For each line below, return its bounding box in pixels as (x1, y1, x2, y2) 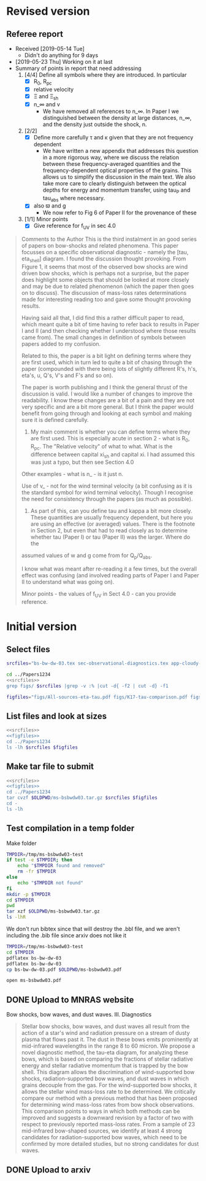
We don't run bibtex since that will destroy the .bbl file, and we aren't (6, 926, 180, 933)
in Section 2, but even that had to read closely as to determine (30, 527, 188, 534)
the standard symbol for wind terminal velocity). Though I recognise (21, 489, 193, 496)
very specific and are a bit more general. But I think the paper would (21, 403, 194, 411)
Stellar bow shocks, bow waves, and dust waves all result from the (21, 1023, 190, 1030)
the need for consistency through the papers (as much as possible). (21, 496, 193, 503)
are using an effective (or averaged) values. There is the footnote (30, 520, 195, 528)
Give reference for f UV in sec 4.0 (33, 222, 116, 231)
